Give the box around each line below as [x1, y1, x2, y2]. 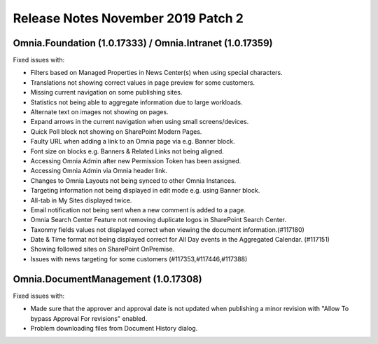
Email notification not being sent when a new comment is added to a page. [30, 205, 246, 214]
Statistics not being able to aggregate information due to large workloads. [30, 98, 243, 106]
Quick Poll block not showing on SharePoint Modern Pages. [30, 127, 202, 136]
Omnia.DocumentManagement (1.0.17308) [13, 273, 202, 285]
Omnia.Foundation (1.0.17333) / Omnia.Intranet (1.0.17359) [13, 37, 273, 49]
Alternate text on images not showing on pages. [30, 108, 169, 116]
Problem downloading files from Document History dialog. [30, 324, 198, 332]
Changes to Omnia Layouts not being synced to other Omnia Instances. [30, 176, 237, 185]
